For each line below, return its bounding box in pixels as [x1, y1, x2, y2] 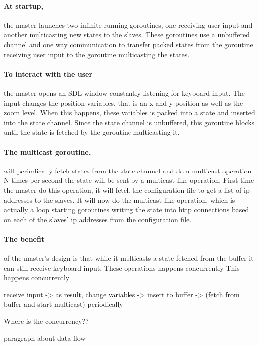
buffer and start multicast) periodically [4, 299, 123, 309]
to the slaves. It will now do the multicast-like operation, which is [34, 194, 235, 205]
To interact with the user [4, 68, 93, 79]
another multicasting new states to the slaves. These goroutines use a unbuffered [4, 29, 250, 40]
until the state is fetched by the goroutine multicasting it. [4, 127, 180, 137]
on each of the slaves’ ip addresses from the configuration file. [4, 214, 192, 224]
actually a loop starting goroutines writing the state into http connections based [4, 204, 249, 215]
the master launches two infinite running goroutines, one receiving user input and [4, 19, 253, 30]
